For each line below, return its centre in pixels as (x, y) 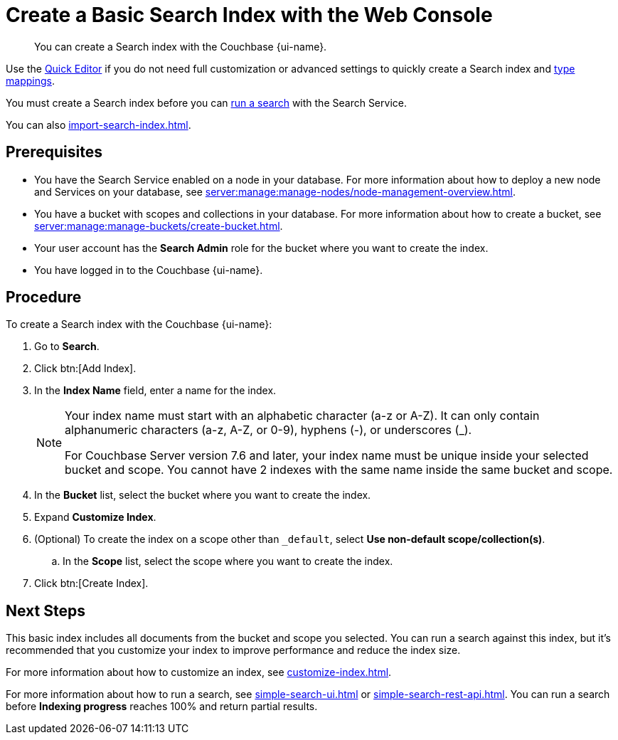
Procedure (44, 297)
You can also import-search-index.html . (98, 125)
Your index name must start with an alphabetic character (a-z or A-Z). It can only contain (302, 416)
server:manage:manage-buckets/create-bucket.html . (159, 226)
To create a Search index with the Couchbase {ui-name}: (139, 324)
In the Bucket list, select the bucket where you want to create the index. (203, 495)
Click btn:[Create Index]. (91, 583)
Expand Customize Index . (95, 517)
